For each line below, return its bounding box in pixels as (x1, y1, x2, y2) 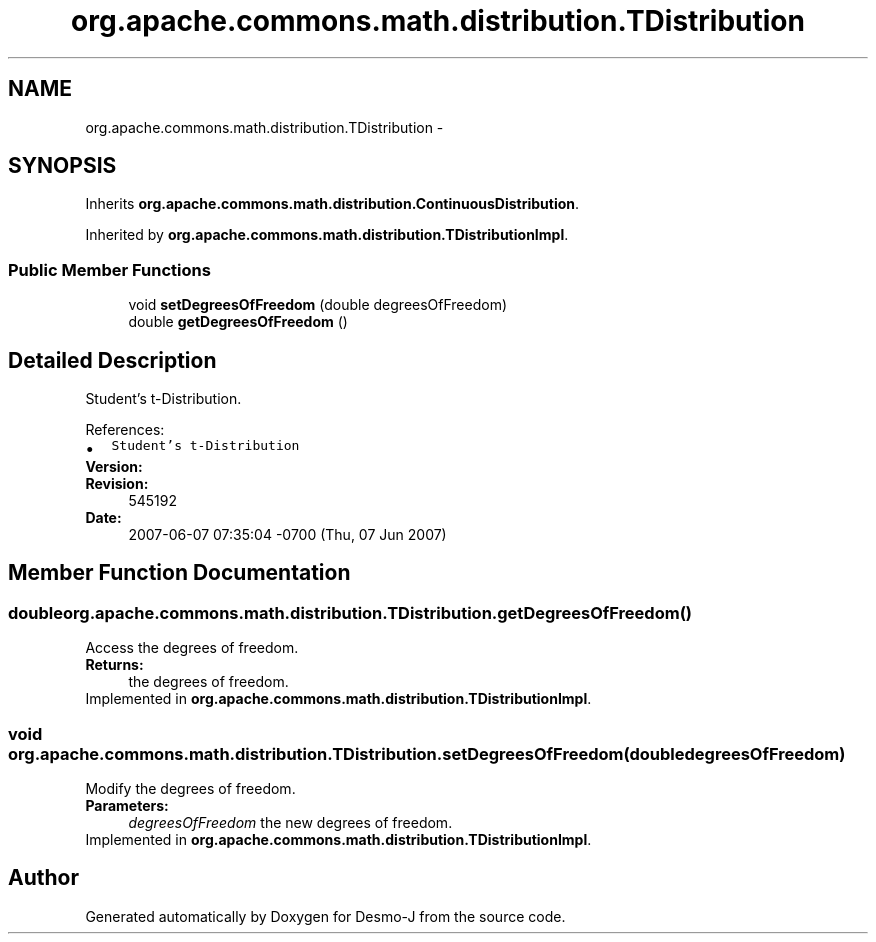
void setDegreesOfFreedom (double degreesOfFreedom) (128, 296, 508, 314)
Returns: (85, 656, 144, 674)
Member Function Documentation (8, 560, 351, 586)
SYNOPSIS (8, 153, 117, 179)
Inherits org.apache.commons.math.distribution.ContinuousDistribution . (85, 195, 580, 213)
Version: (85, 458, 143, 476)
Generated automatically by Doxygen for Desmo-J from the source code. (85, 907, 566, 925)
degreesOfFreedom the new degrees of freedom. (128, 814, 453, 831)
